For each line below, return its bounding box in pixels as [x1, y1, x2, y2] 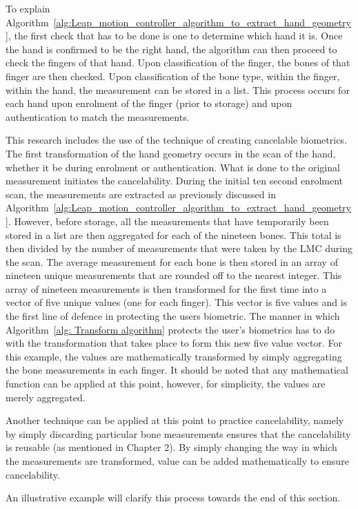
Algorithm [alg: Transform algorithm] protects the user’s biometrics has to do [6, 322, 335, 336]
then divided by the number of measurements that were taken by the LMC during [6, 241, 352, 256]
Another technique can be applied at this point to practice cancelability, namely [6, 413, 344, 428]
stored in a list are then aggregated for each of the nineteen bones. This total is [6, 227, 341, 242]
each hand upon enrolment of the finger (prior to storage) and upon [6, 96, 292, 111]
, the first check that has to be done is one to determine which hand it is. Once [8, 28, 343, 43]
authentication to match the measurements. [6, 109, 190, 124]
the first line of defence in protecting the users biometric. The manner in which [6, 309, 340, 323]
